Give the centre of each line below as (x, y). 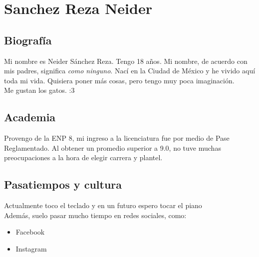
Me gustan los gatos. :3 (39, 90)
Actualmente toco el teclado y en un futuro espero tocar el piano (103, 205)
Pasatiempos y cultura (63, 184)
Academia (30, 117)
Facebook (30, 232)
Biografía (28, 40)
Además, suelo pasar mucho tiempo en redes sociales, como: (95, 215)
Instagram (31, 248)
